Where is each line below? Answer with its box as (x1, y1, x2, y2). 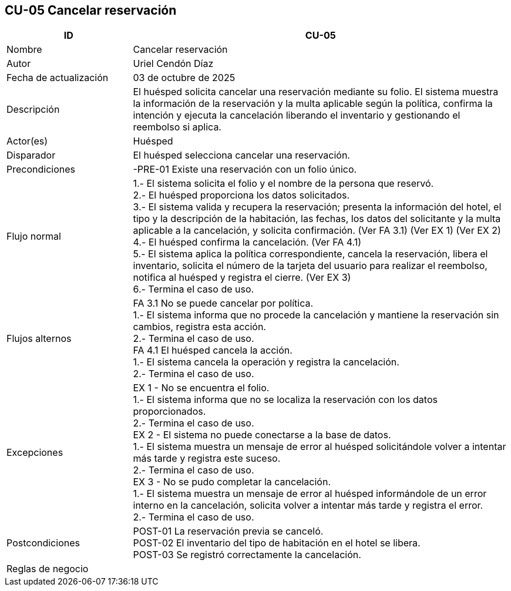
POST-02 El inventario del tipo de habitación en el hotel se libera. (133, 537, 421, 549)
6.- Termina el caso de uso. (133, 283, 254, 295)
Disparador (6, 149, 56, 162)
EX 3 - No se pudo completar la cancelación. (133, 476, 331, 488)
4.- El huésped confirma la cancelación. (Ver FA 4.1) (133, 236, 362, 249)
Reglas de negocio (6, 563, 89, 575)
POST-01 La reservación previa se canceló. (133, 525, 324, 538)
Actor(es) (6, 135, 48, 147)
